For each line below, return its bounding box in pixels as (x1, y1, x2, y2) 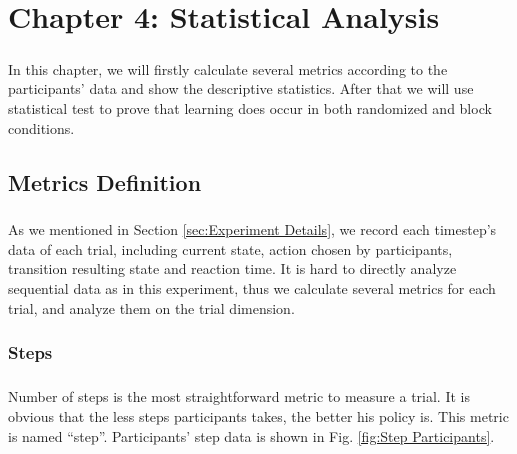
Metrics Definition (8, 166, 202, 197)
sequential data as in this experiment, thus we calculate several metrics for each (8, 278, 496, 299)
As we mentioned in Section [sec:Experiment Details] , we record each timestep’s (8, 219, 497, 240)
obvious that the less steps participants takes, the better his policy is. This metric (8, 406, 509, 427)
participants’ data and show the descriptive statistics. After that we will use (8, 78, 474, 99)
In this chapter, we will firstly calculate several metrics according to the (8, 58, 448, 79)
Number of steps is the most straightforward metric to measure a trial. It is (8, 386, 470, 407)
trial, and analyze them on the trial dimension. (8, 297, 295, 318)
